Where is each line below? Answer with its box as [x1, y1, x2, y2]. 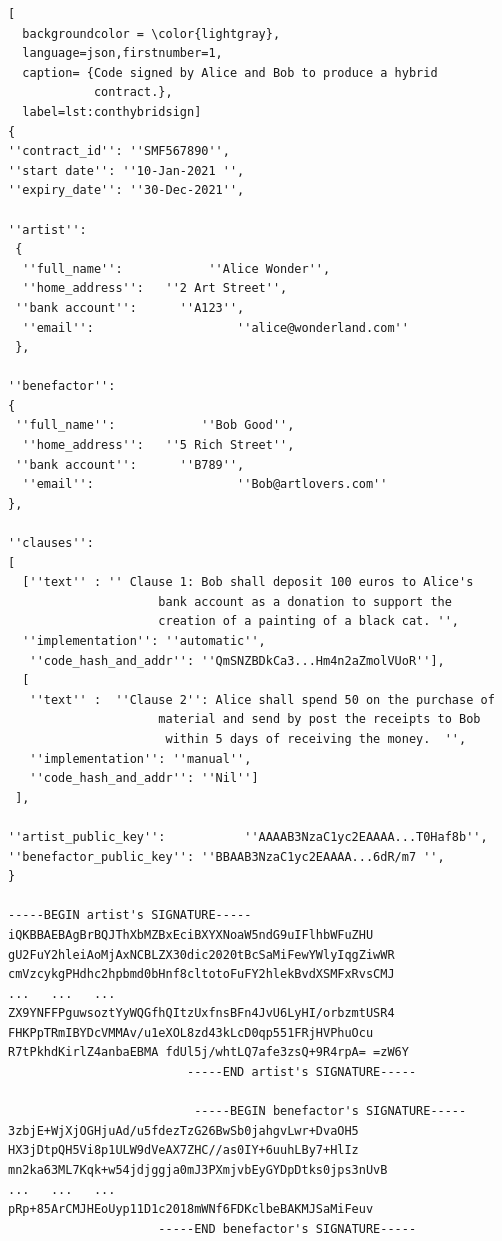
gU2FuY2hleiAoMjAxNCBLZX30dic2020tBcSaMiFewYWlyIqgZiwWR [8, 947, 395, 962]
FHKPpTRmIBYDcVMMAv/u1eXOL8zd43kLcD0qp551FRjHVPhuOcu [8, 1025, 374, 1040]
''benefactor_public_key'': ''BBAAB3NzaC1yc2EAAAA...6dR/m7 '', [8, 849, 445, 864]
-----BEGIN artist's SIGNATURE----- [8, 908, 252, 923]
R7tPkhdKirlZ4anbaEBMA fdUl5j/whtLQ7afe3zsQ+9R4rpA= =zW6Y [8, 1045, 409, 1060]
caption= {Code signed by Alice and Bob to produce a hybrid [22, 65, 438, 80]
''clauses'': [8, 536, 94, 551]
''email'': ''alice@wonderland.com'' [22, 320, 409, 335]
